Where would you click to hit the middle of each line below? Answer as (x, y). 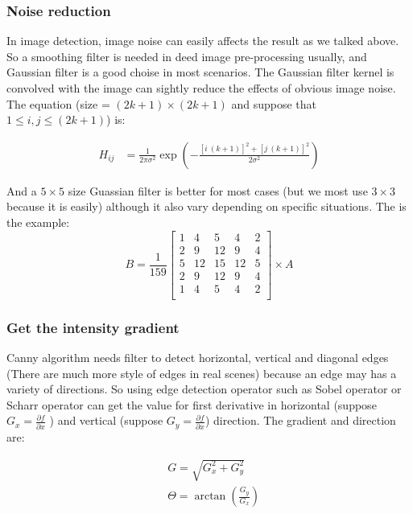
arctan (210, 497)
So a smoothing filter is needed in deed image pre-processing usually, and (187, 56)
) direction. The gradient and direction (300, 420)
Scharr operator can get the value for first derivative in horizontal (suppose (192, 404)
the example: (38, 222)
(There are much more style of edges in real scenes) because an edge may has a (202, 373)
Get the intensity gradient (93, 327)
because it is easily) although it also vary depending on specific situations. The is (206, 206)
